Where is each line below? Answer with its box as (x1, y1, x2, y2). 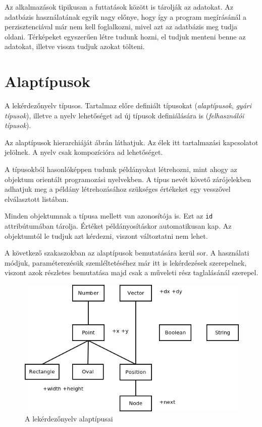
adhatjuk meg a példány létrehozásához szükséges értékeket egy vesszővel (5, 184, 231, 194)
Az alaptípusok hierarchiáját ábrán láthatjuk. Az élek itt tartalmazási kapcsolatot (5, 137, 258, 147)
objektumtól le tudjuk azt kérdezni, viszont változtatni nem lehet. (5, 230, 208, 241)
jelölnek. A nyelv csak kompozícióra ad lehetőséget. (5, 147, 163, 157)
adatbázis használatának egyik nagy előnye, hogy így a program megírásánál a (5, 11, 247, 22)
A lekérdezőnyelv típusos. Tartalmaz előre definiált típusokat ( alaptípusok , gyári (5, 100, 252, 111)
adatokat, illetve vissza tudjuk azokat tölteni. (5, 41, 145, 52)
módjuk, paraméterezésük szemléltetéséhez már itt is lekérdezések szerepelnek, (5, 257, 247, 268)
